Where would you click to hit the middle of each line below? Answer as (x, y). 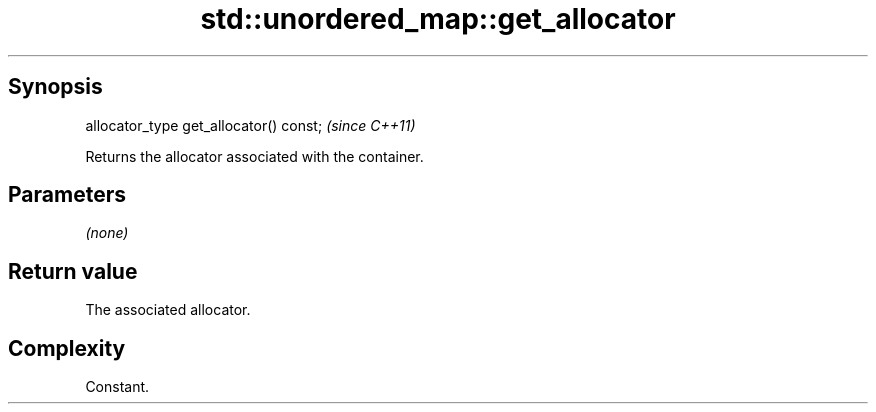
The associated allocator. (168, 310)
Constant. (117, 387)
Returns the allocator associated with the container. (254, 156)
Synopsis (55, 87)
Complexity (67, 348)
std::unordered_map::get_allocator (438, 19)
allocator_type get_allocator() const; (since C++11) (250, 125)
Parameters (67, 195)
